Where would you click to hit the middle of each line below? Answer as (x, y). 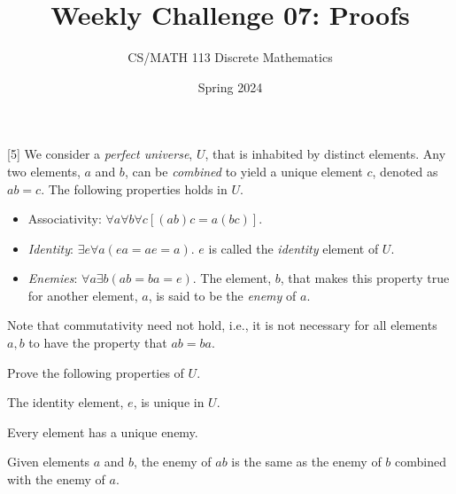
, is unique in (169, 402)
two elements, (44, 171)
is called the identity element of (294, 248)
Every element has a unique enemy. (103, 431)
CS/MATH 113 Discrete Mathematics (230, 57)
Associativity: (65, 219)
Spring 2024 (230, 86)
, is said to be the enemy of (222, 295)
